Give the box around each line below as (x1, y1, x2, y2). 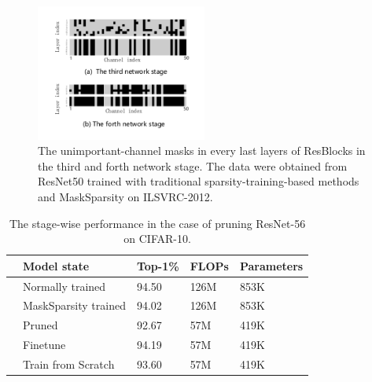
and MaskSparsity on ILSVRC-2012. (38, 188, 213, 204)
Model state (23, 257, 90, 274)
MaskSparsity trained (23, 297, 126, 314)
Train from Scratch (23, 355, 115, 372)
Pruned (23, 317, 58, 333)
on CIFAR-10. (123, 230, 191, 247)
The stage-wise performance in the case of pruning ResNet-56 (9, 215, 306, 231)
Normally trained (23, 277, 106, 294)
